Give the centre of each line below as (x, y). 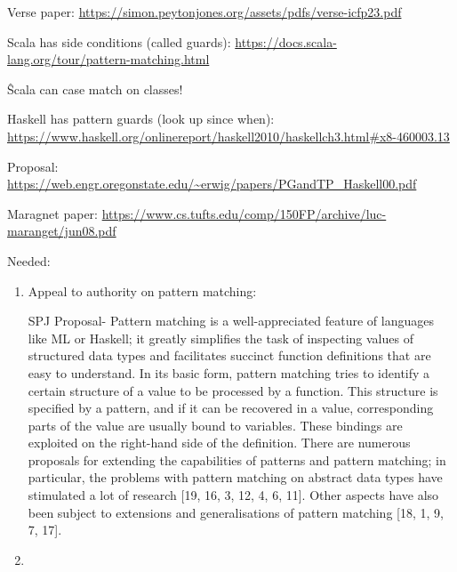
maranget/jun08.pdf (62, 231)
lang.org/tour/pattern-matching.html (108, 59)
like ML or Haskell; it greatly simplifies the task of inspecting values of (220, 338)
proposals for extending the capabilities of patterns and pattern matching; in (237, 459)
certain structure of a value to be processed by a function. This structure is (233, 390)
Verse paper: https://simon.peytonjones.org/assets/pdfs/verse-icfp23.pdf (204, 12)
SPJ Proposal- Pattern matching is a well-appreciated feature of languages (231, 321)
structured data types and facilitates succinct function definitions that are (229, 355)
